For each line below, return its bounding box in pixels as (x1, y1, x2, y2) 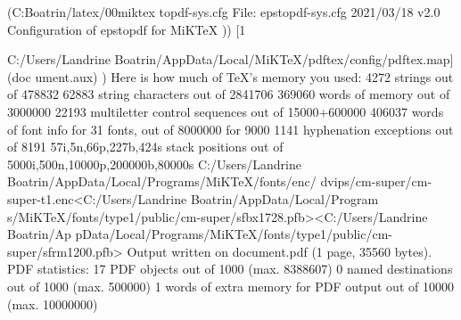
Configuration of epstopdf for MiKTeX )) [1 (7, 20, 246, 38)
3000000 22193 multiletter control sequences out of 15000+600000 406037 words (7, 102, 444, 120)
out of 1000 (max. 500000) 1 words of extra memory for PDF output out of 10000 (7, 276, 454, 295)
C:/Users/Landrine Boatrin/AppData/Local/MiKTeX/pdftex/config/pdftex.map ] (7, 50, 454, 69)
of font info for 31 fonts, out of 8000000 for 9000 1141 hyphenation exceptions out (7, 119, 454, 138)
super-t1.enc (7, 189, 74, 208)
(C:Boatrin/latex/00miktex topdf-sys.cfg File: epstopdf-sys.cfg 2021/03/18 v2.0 (7, 3, 440, 21)
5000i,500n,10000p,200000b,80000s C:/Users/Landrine (7, 154, 301, 173)
